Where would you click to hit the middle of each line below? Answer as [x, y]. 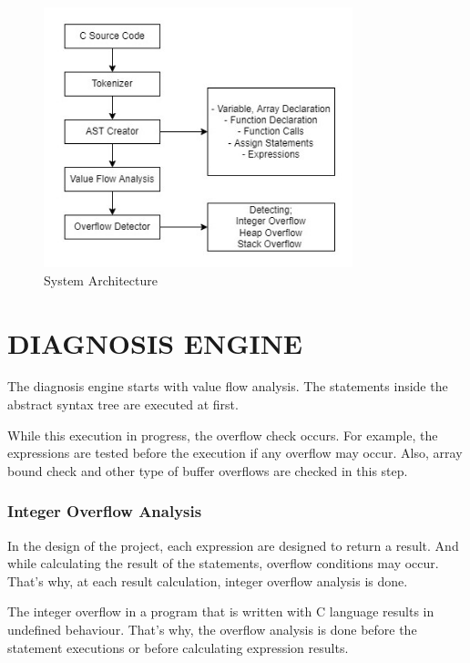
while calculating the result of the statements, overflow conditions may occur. [223, 563]
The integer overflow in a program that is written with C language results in [221, 611]
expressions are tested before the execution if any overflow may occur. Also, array [235, 453]
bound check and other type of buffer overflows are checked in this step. [208, 470]
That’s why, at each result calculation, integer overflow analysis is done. [208, 580]
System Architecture [101, 280]
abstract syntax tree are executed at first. [123, 404]
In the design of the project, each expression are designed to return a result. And [233, 545]
